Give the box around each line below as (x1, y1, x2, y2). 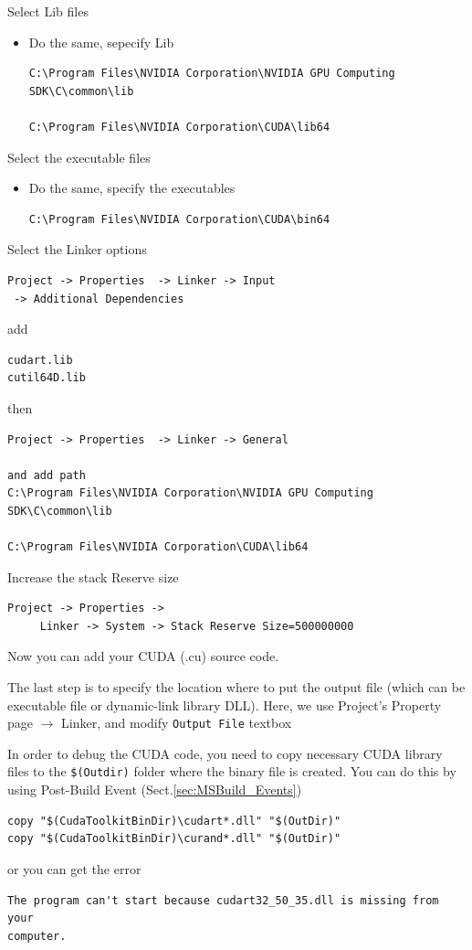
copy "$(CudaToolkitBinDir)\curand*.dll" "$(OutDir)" (7, 832, 341, 846)
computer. (7, 929, 67, 943)
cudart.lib (7, 353, 73, 367)
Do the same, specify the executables (28, 178, 236, 197)
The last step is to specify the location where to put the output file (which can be (7, 678, 466, 697)
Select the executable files (7, 147, 151, 166)
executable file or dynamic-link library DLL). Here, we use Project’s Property (7, 695, 442, 714)
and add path (7, 468, 86, 482)
